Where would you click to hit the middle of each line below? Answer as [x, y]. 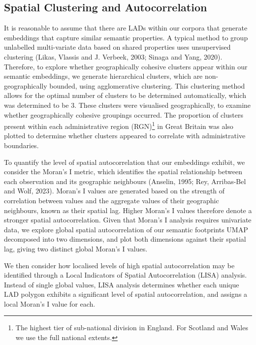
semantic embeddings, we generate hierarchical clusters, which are [103, 76]
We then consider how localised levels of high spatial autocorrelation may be [119, 265]
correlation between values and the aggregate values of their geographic [112, 200]
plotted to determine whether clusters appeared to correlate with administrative [125, 136]
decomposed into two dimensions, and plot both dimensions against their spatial [125, 239]
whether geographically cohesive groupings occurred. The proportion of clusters [124, 114]
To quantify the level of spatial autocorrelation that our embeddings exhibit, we [125, 162]
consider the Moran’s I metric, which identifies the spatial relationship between [123, 172]
